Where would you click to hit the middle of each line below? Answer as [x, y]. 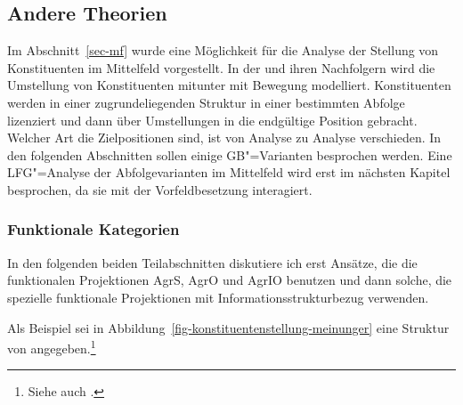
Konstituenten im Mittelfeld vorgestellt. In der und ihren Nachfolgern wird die [221, 67]
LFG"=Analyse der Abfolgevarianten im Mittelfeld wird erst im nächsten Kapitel [229, 172]
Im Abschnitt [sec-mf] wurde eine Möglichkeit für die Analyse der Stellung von [223, 50]
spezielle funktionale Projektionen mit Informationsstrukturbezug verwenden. [218, 297]
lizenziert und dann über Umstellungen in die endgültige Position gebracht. [212, 120]
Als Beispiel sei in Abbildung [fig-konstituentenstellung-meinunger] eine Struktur [228, 327]
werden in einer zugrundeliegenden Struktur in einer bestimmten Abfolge [206, 102]
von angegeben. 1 [52, 347]
